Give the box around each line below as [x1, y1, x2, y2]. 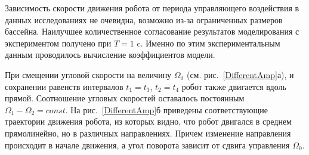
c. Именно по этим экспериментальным [137, 36, 280, 49]
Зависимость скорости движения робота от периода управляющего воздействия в [5, 2, 299, 14]
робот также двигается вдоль [181, 80, 286, 92]
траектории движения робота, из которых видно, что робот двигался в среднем [5, 115, 292, 128]
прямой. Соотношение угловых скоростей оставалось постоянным [5, 92, 245, 104]
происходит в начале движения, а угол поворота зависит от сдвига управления [5, 138, 290, 151]
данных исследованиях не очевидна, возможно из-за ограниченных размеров [5, 13, 283, 26]
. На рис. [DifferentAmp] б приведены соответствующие [65, 103, 268, 116]
